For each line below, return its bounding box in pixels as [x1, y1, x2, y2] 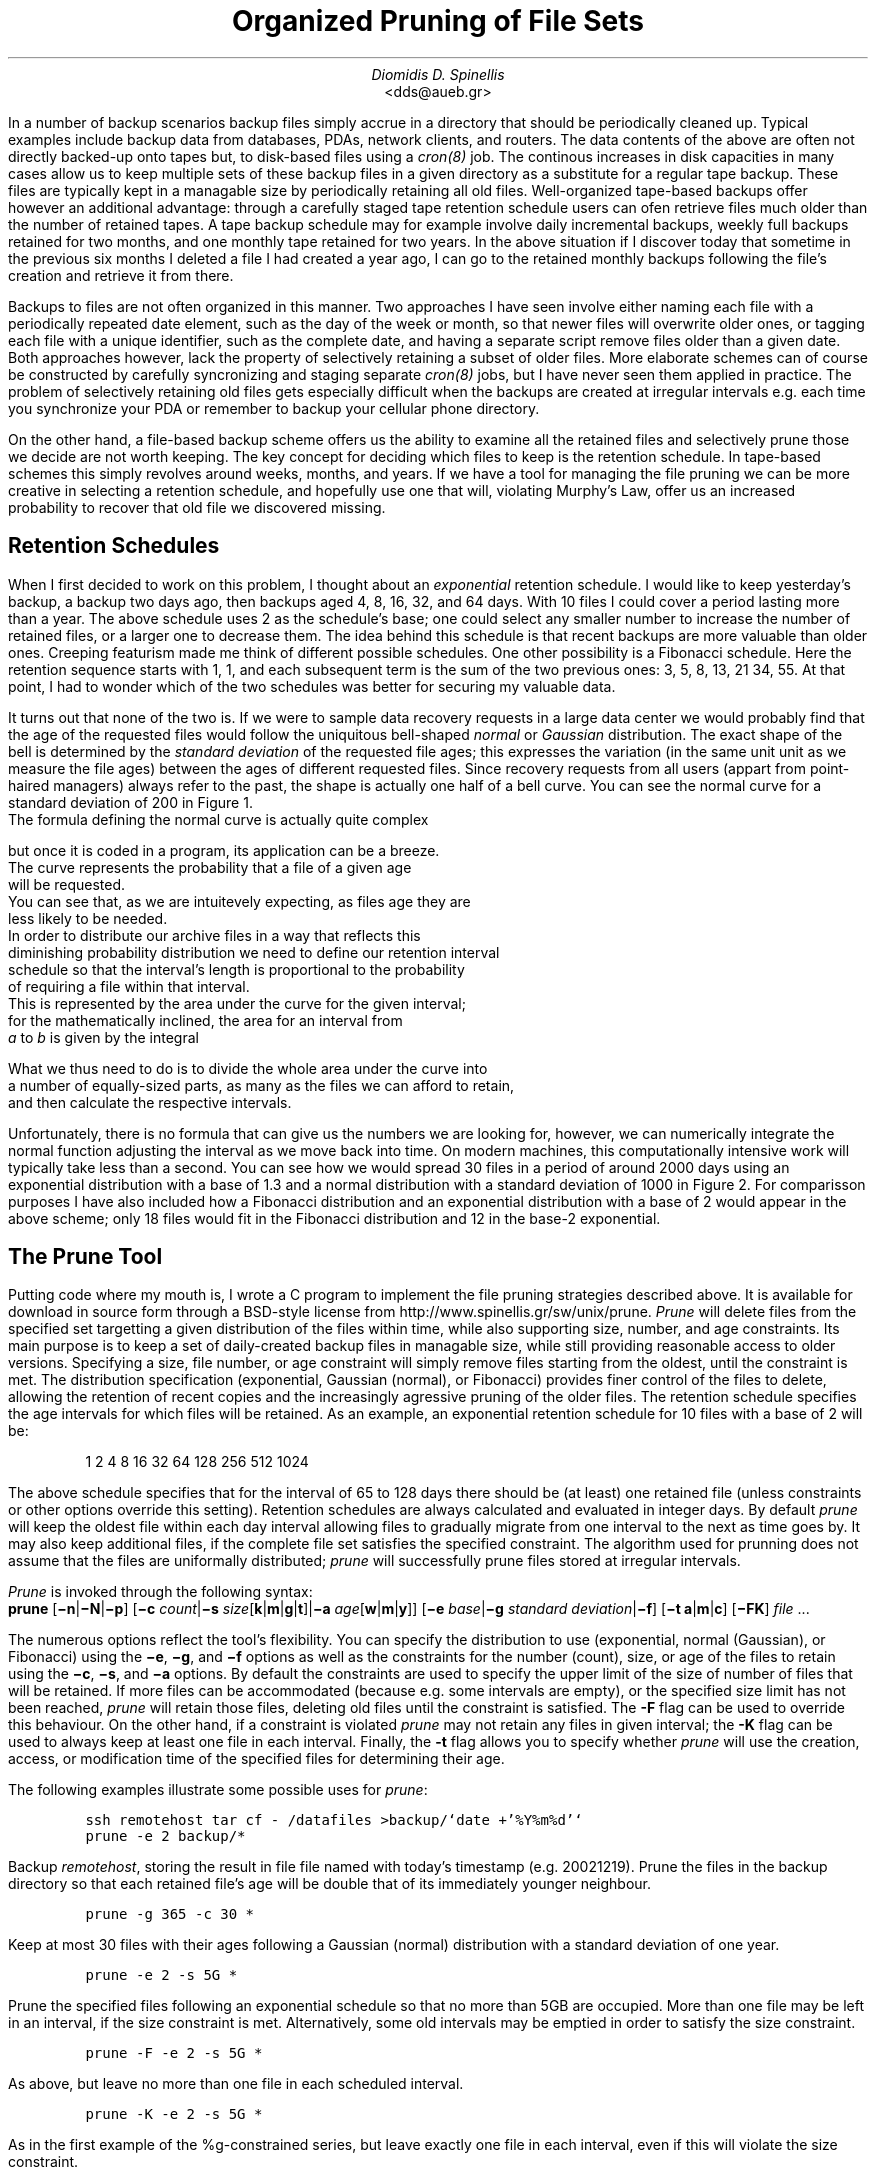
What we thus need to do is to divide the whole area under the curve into [8, 1059, 488, 1077]
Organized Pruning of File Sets [231, 4, 645, 38]
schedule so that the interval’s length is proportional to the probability [8, 960, 465, 978]
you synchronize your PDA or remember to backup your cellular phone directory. [8, 399, 540, 417]
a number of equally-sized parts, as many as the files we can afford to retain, [8, 1076, 515, 1094]
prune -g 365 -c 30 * [85, 1906, 254, 1923]
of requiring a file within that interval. [8, 977, 250, 995]
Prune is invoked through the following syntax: [8, 1583, 313, 1601]
